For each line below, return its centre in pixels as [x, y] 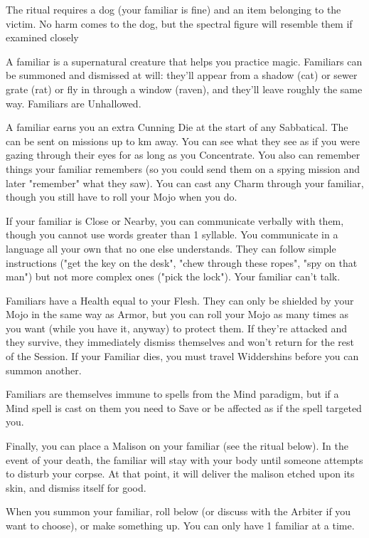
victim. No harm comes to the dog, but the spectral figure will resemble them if [179, 23]
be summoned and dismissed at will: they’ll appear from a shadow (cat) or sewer [182, 75]
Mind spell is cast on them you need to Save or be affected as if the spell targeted [184, 407]
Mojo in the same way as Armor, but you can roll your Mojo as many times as [177, 314]
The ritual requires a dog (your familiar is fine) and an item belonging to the [173, 9]
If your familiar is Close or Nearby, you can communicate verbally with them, [175, 220]
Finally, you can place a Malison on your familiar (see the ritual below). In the [177, 446]
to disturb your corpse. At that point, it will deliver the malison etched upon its [180, 474]
